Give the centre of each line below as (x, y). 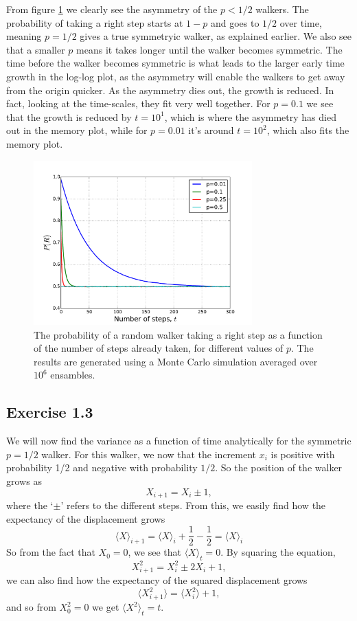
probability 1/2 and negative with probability (102, 467)
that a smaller (36, 49)
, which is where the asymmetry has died (250, 116)
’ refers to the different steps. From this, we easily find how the (193, 505)
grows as (24, 481)
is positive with (303, 454)
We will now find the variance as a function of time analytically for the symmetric (179, 441)
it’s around (211, 130)
